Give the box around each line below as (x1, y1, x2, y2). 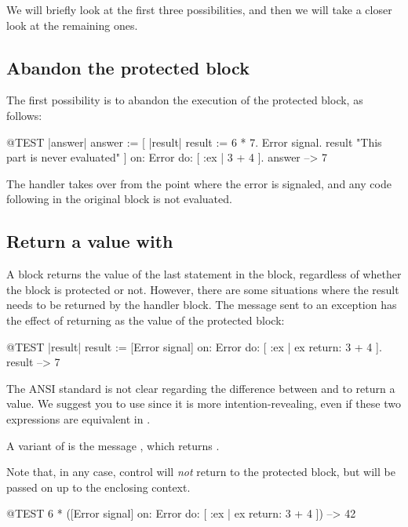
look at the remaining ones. (6, 16, 138, 33)
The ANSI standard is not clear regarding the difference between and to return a (6, 380, 395, 396)
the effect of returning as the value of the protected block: (6, 311, 285, 328)
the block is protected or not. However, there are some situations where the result (6, 281, 399, 297)
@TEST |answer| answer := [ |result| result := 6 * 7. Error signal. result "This (6, 133, 382, 150)
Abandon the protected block (6, 55, 250, 79)
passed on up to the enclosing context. (6, 478, 191, 495)
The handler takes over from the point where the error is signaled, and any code (6, 175, 392, 191)
